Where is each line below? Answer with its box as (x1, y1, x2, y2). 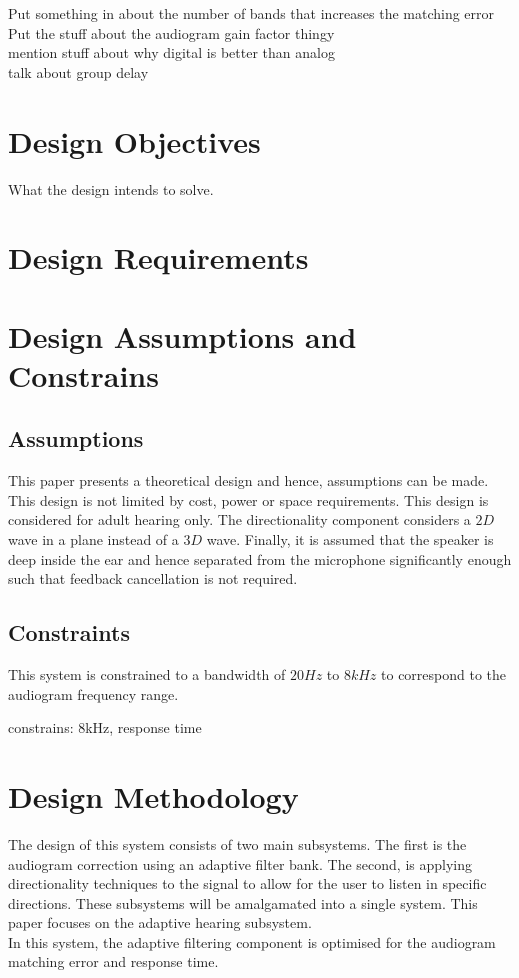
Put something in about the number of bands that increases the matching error (8, 3, 495, 23)
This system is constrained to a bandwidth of (8, 664, 286, 684)
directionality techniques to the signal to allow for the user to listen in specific (8, 873, 487, 894)
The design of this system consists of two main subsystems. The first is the (8, 833, 467, 854)
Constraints (8, 617, 130, 648)
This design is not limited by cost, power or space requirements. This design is (8, 489, 489, 510)
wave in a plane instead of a (8, 529, 179, 550)
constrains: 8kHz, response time (8, 717, 202, 738)
